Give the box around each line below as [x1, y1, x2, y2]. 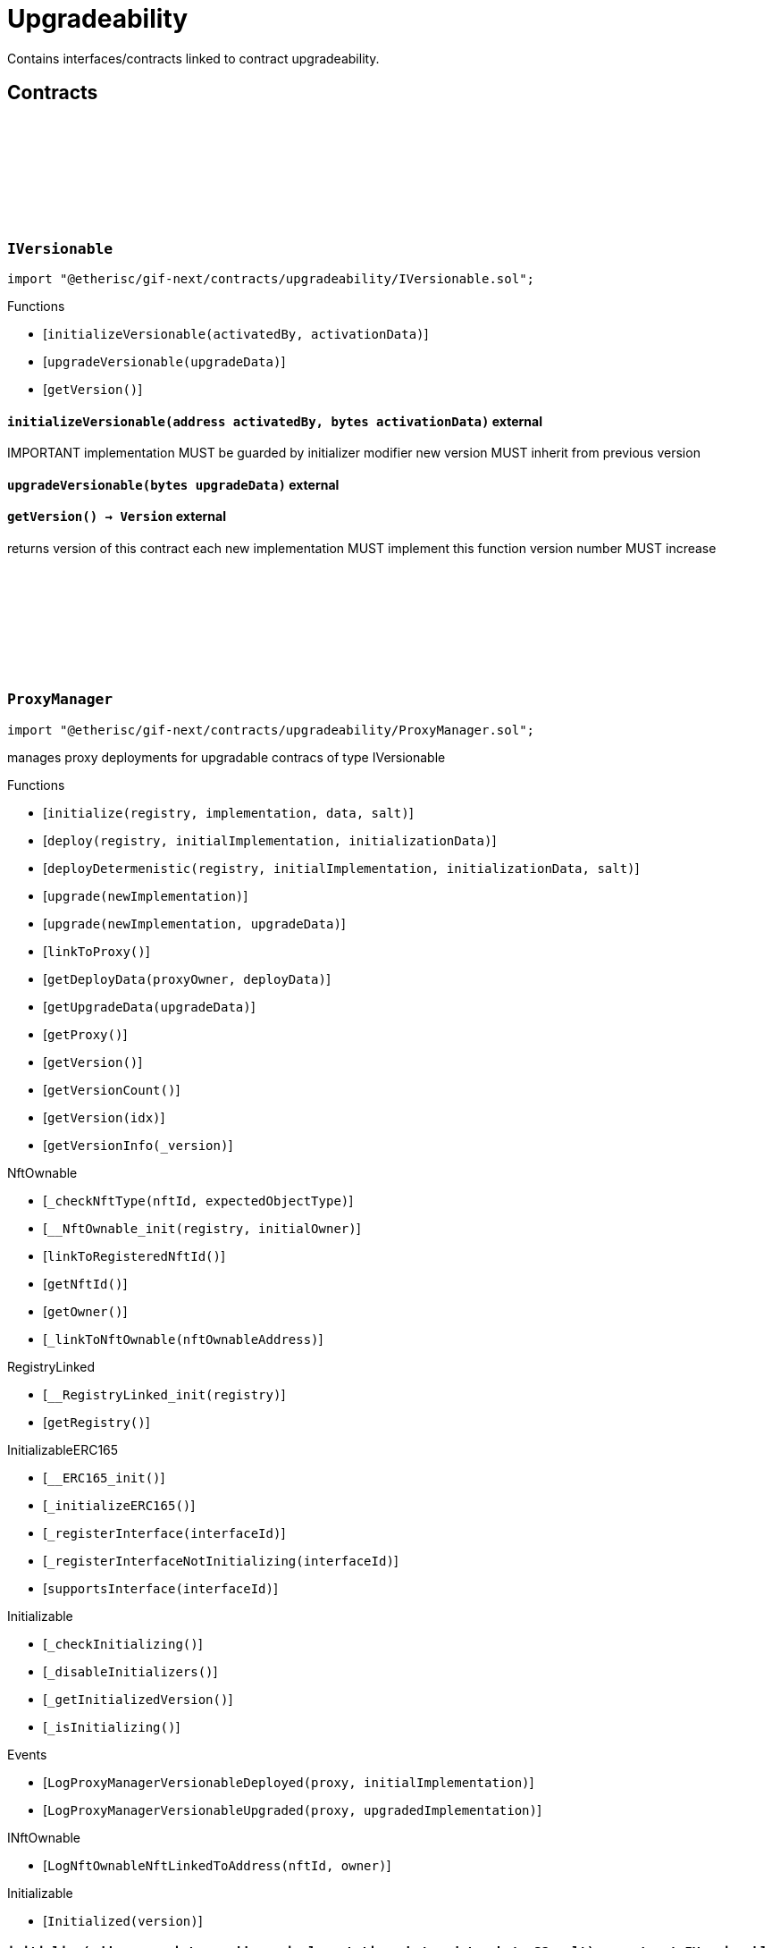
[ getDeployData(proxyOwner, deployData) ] [43, 970, 331, 987]
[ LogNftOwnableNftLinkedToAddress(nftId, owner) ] [43, 1857, 391, 1873]
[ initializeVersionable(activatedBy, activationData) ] [43, 325, 429, 341]
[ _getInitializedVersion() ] [43, 1691, 233, 1707]
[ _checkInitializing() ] [43, 1635, 203, 1651]
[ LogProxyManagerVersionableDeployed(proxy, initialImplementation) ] [43, 1774, 534, 1790]
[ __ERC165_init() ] [43, 1469, 165, 1485]
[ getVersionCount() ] [43, 1081, 180, 1097]
